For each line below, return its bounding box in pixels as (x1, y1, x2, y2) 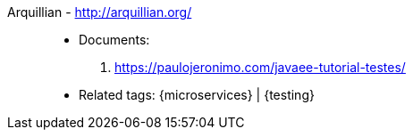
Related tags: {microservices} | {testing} (79, 87, 315, 102)
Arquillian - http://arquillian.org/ (7, 4, 192, 20)
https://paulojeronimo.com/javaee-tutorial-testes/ (114, 60, 406, 75)
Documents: (79, 32, 150, 47)
